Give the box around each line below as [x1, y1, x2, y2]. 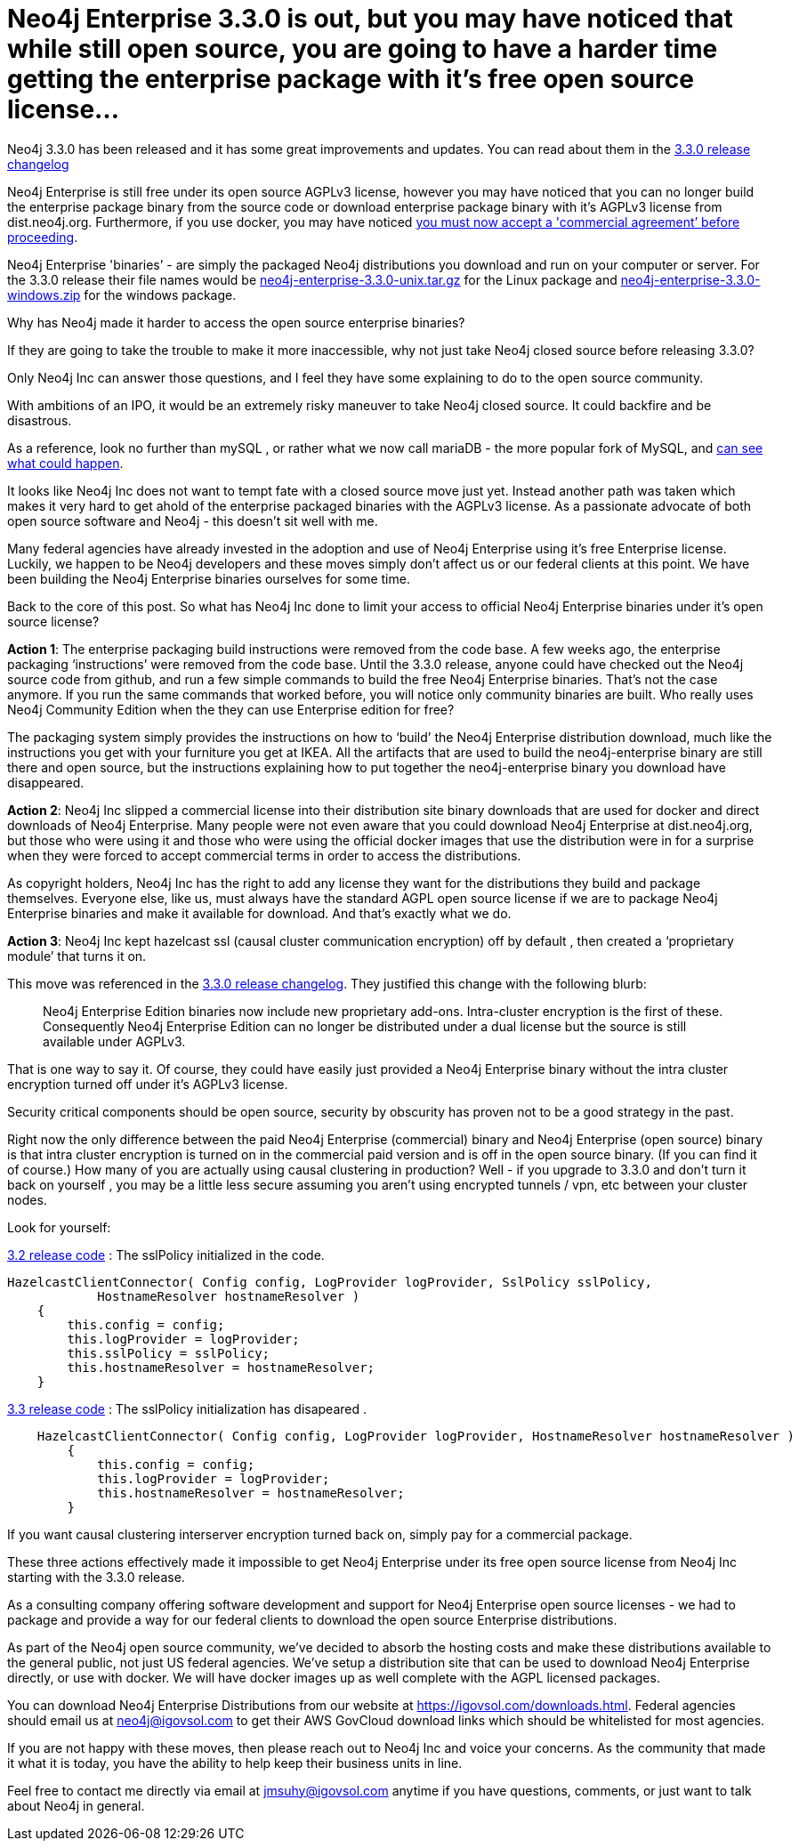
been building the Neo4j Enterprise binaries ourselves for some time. [7, 570, 410, 586]
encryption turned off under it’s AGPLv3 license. [7, 1076, 288, 1092]
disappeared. [7, 774, 85, 790]
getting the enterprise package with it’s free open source [7, 64, 694, 94]
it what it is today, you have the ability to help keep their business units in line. [7, 1755, 463, 1771]
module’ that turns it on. [7, 948, 147, 964]
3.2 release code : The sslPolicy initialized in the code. [7, 1247, 325, 1263]
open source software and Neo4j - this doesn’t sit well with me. [7, 512, 378, 529]
